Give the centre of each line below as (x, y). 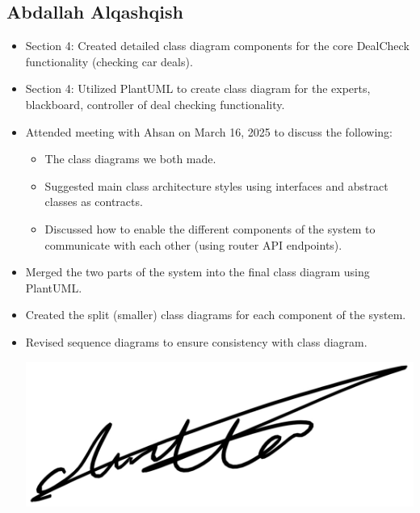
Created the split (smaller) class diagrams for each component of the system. (216, 315)
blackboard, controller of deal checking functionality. (155, 104)
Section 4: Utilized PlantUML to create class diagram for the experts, (198, 88)
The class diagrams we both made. (130, 159)
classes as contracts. (94, 202)
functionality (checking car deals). (109, 61)
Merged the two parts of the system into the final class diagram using (197, 272)
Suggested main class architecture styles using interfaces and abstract (216, 185)
